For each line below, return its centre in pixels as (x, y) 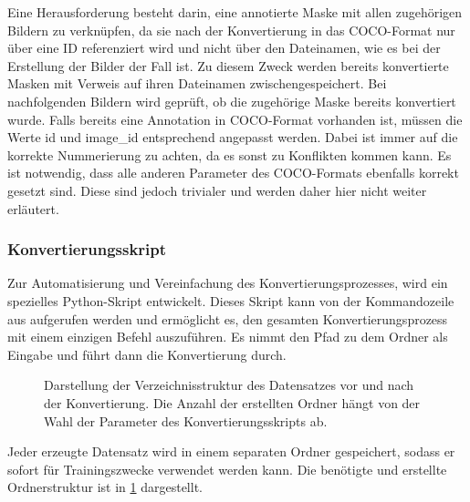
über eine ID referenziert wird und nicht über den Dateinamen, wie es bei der (224, 48)
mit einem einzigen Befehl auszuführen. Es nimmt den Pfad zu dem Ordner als (228, 337)
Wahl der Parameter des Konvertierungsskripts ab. (186, 420)
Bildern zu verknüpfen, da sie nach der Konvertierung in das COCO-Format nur (231, 30)
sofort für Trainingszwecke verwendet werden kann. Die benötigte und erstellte (227, 469)
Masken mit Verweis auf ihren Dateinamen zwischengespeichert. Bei (197, 83)
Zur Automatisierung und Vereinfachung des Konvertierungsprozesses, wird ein (228, 283)
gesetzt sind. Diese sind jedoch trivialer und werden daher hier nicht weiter (217, 190)
